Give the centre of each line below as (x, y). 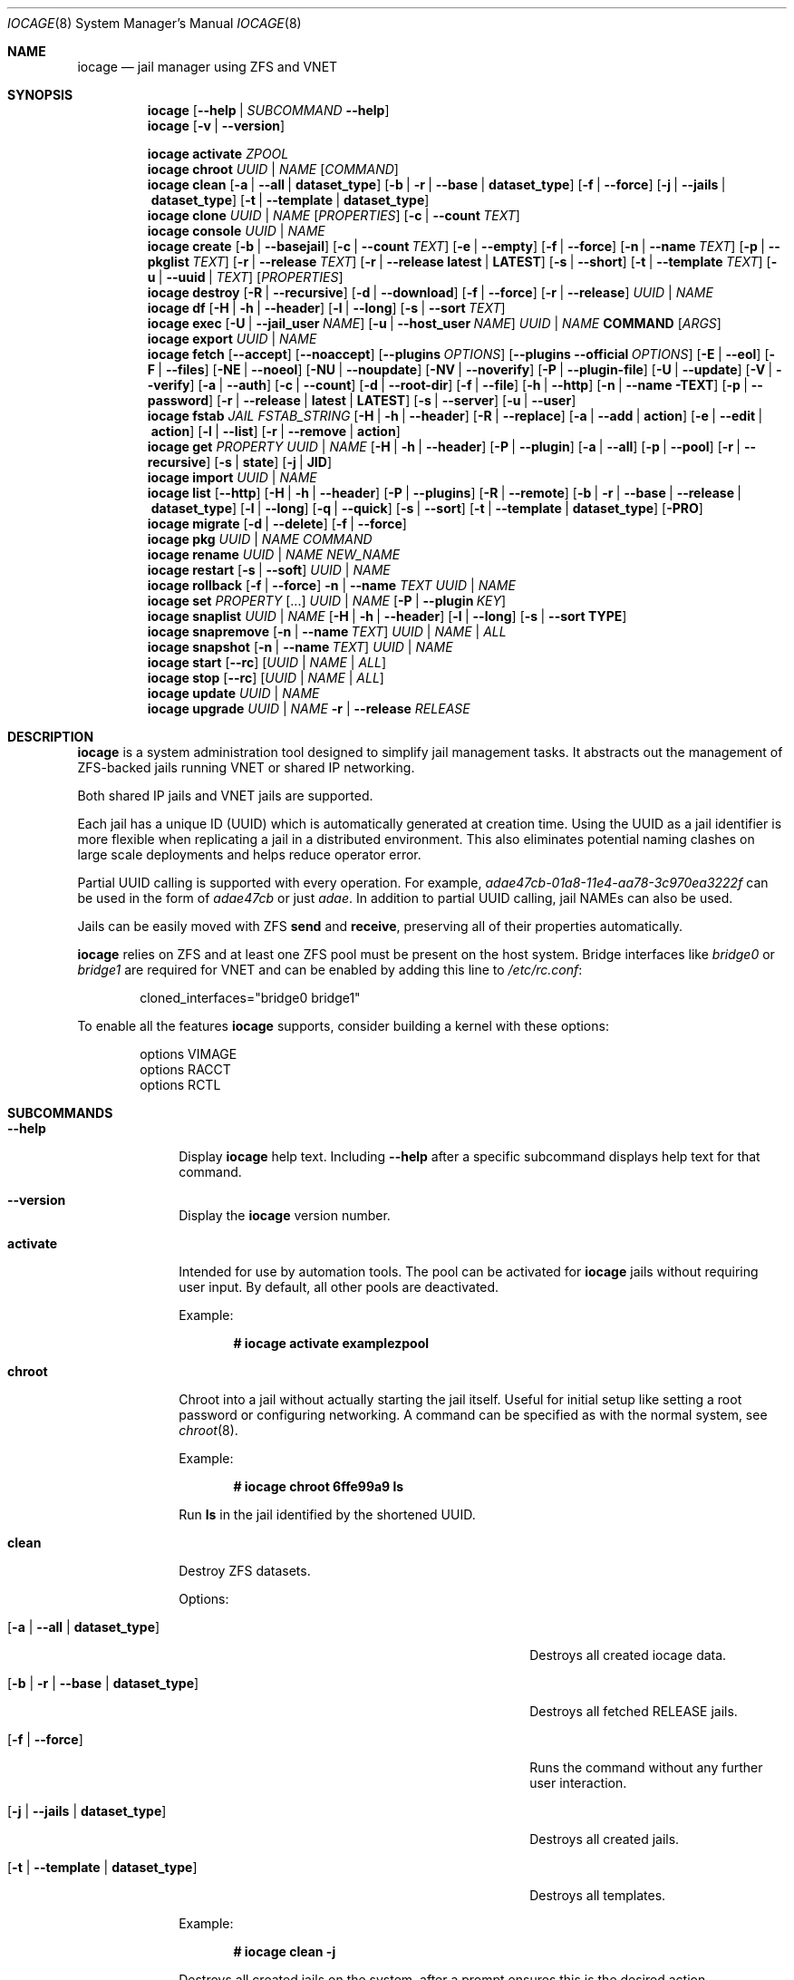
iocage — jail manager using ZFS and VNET (208, 67)
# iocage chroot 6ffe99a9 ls (319, 1486)
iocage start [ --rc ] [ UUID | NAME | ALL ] (266, 662)
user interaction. (578, 1783)
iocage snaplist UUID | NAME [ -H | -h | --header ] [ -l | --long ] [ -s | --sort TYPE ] (387, 616)
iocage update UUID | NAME (233, 693)
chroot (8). (208, 1430)
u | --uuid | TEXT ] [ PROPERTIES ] (245, 277)
